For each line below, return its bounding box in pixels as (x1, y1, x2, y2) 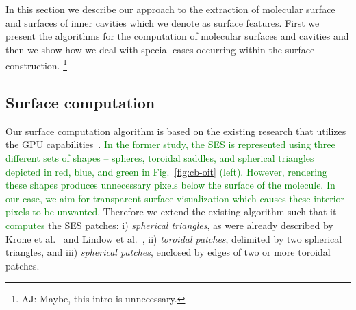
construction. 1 (5, 56, 67, 73)
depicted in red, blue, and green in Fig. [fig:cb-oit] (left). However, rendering (5, 164, 327, 178)
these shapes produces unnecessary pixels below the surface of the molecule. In (5, 178, 335, 192)
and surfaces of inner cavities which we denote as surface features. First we (5, 15, 320, 29)
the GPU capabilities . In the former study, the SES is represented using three (5, 137, 335, 152)
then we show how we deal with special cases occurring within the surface (5, 42, 315, 56)
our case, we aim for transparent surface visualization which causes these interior (5, 191, 345, 205)
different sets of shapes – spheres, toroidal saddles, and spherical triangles (5, 151, 314, 165)
